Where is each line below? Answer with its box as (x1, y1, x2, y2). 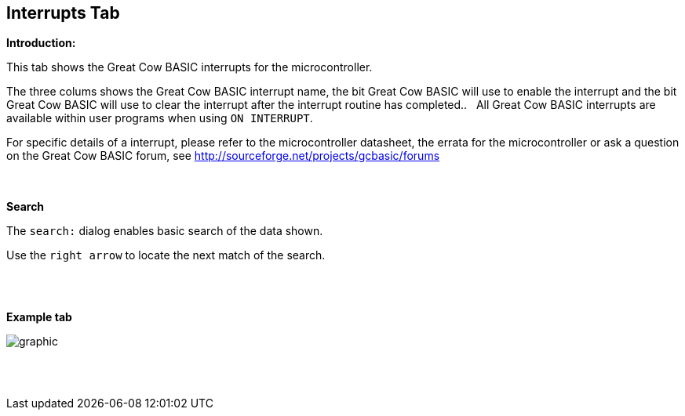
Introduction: (6, 36, 76, 50)
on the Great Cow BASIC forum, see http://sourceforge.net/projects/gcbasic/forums (6, 149, 440, 163)
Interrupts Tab (6, 3, 120, 23)
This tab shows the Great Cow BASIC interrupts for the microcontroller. (6, 60, 373, 74)
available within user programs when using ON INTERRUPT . (6, 111, 313, 125)
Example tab (6, 310, 72, 324)
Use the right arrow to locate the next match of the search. (6, 248, 326, 262)
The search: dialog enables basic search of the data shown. (6, 224, 323, 238)
